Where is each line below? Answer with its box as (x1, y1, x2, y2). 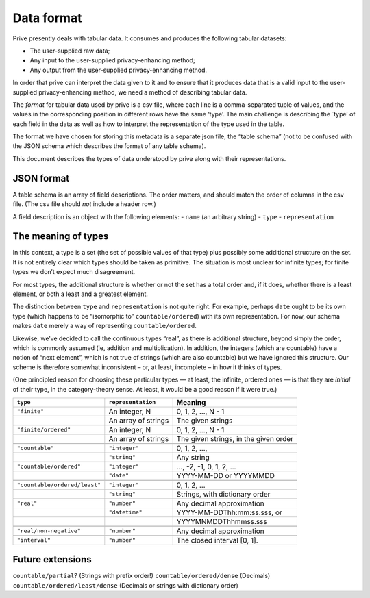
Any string (176, 452, 210, 462)
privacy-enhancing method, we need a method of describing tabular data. (38, 88, 247, 96)
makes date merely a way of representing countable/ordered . (12, 322, 197, 330)
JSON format (12, 172, 70, 184)
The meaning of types (12, 230, 109, 242)
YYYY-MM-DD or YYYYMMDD (176, 471, 275, 480)
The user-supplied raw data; (29, 47, 110, 55)
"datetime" (108, 509, 143, 516)
